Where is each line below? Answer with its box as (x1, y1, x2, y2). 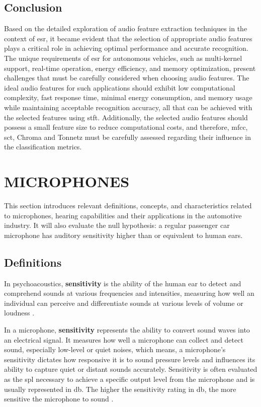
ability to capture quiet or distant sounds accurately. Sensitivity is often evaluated (4, 364, 257, 374)
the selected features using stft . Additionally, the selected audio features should (4, 112, 248, 122)
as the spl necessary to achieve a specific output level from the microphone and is (4, 373, 255, 384)
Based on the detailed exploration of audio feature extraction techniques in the (4, 23, 247, 34)
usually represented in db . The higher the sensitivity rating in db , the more (4, 383, 236, 394)
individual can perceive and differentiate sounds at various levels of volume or (4, 297, 243, 308)
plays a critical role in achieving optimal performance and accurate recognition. (4, 43, 248, 53)
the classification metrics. (4, 141, 82, 152)
